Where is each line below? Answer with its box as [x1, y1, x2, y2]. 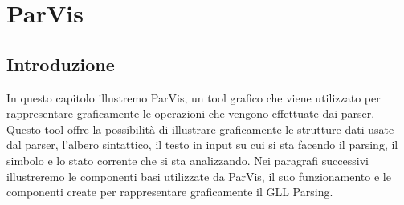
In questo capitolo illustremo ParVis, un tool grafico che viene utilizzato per [6, 89, 381, 106]
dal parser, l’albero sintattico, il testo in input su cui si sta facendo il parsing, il [6, 136, 398, 153]
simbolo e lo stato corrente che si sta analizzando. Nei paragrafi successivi [6, 151, 369, 168]
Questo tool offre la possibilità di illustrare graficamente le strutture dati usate [6, 120, 394, 137]
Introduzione [6, 51, 115, 76]
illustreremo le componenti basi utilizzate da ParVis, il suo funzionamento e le [6, 167, 391, 184]
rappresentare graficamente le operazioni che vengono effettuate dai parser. [6, 105, 375, 122]
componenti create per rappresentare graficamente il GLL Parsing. [6, 183, 333, 200]
